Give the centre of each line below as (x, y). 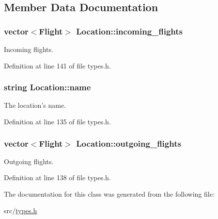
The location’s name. (35, 105)
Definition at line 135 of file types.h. (57, 121)
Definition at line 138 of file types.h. (57, 177)
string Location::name (47, 87)
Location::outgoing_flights (129, 143)
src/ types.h (21, 210)
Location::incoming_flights (130, 31)
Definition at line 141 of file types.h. (57, 65)
